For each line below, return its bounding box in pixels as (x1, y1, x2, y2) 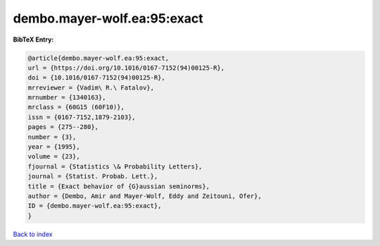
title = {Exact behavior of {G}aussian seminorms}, (27, 182, 210, 190)
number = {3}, (27, 133, 77, 141)
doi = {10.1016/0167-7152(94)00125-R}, (27, 74, 165, 82)
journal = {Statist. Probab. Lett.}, (27, 173, 158, 180)
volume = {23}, (27, 152, 80, 161)
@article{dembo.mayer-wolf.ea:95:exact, (27, 54, 169, 62)
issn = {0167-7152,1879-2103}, (27, 113, 137, 121)
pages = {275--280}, (27, 123, 99, 131)
